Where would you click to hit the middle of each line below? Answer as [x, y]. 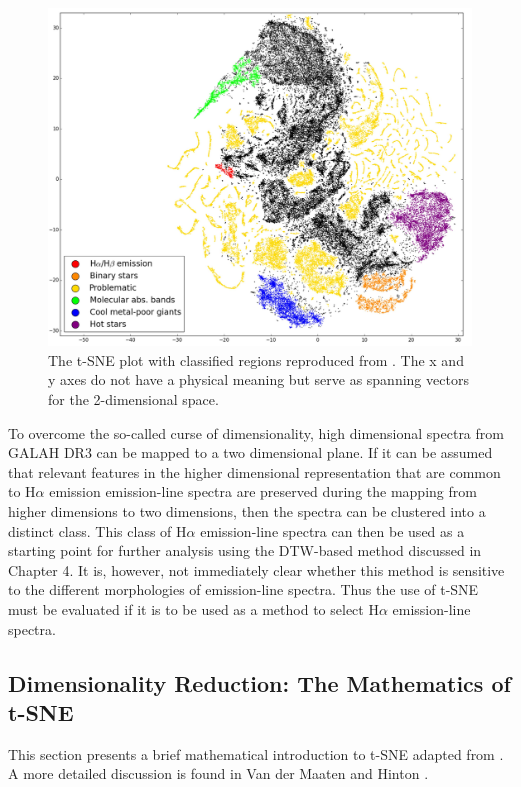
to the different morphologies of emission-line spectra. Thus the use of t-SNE [243, 589]
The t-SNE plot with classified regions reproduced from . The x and [256, 359]
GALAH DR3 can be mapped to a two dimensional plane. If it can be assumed [250, 452]
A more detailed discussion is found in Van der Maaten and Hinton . [218, 773]
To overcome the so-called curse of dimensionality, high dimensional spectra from [256, 432]
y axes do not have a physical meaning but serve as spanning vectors [258, 379]
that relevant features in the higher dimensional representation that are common [254, 471]
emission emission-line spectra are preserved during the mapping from [263, 491]
